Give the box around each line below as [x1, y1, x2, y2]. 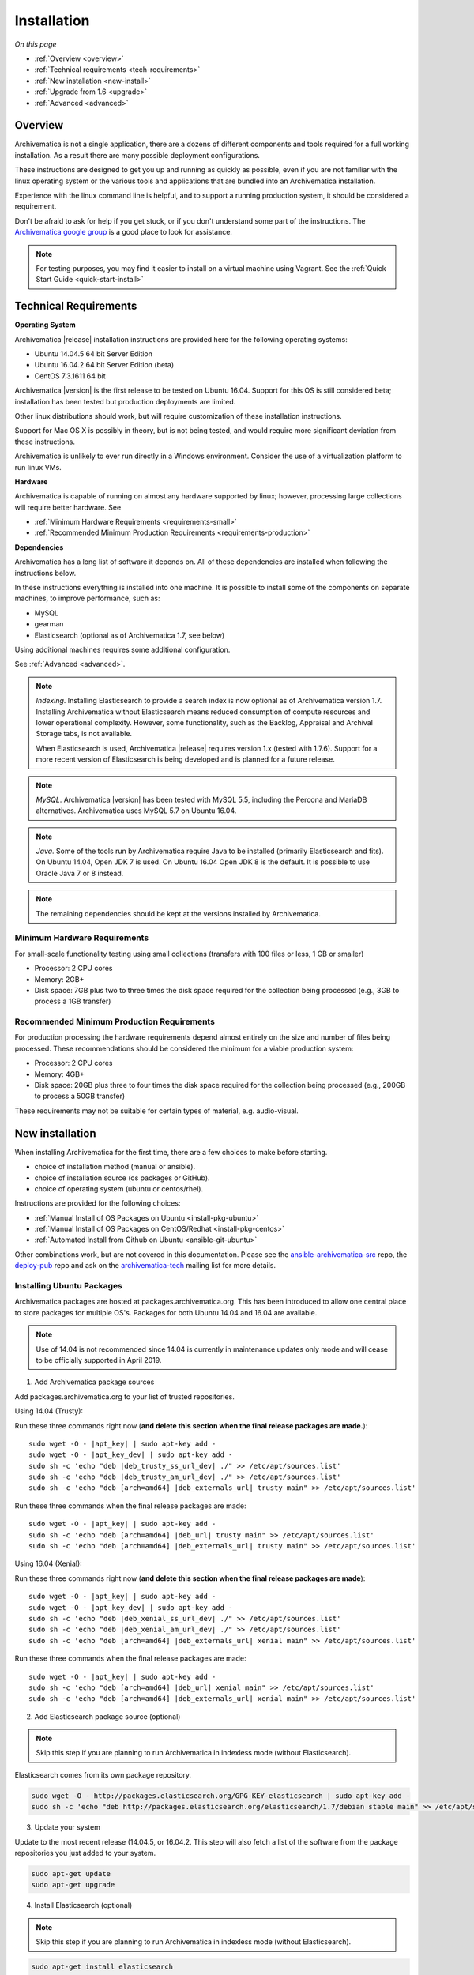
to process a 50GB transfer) [34, 1091, 126, 1101]
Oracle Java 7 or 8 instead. [36, 868, 124, 878]
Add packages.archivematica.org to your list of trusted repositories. [14, 1391, 235, 1401]
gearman [34, 619, 64, 629]
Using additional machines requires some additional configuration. [14, 645, 231, 654]
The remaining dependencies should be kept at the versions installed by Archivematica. [36, 908, 322, 918]
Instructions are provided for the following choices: [14, 1198, 181, 1208]
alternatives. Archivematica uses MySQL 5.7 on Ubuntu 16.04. [36, 806, 237, 815]
